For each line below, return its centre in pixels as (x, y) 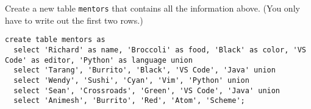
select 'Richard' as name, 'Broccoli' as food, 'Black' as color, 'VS (160, 50)
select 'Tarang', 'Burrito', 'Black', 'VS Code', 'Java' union (145, 70)
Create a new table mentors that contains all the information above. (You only (152, 8)
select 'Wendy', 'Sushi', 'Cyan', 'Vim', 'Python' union (131, 80)
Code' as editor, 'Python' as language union (99, 60)
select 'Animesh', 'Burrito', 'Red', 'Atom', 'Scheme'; (129, 101)
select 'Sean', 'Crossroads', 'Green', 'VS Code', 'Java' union (147, 90)
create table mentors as (55, 40)
